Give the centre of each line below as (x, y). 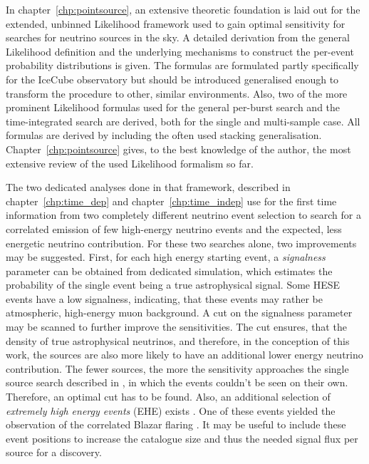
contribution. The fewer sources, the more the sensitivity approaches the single (177, 368)
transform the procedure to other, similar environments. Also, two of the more (177, 93)
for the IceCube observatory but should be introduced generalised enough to (172, 79)
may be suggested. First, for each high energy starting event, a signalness (166, 257)
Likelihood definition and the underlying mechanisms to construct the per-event (180, 51)
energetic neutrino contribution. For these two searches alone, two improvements (181, 243)
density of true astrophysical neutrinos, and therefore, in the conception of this (178, 340)
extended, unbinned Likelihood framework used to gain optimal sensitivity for (176, 23)
